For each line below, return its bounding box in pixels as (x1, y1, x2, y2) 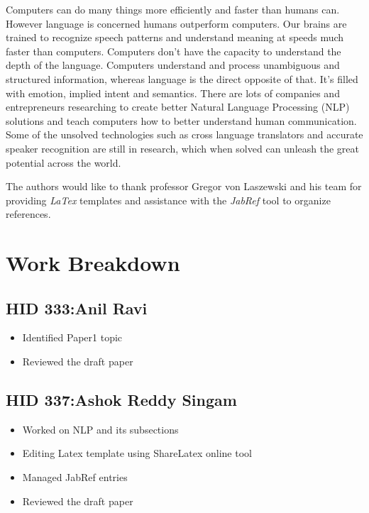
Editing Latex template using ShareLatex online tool (22, 446, 252, 460)
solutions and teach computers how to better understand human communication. (6, 113, 357, 128)
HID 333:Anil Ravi (6, 297, 148, 319)
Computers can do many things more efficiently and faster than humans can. (6, 2, 340, 16)
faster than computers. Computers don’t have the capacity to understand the (6, 43, 341, 58)
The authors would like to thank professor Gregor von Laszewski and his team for (6, 179, 362, 194)
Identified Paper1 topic (22, 330, 123, 345)
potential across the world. (6, 155, 121, 170)
